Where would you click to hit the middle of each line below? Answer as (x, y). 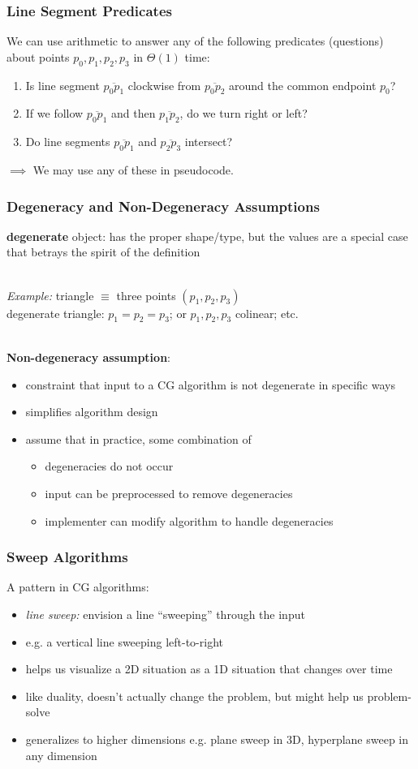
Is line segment (62, 85)
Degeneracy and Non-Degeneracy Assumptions (163, 206)
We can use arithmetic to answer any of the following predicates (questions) (195, 41)
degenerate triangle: (56, 313)
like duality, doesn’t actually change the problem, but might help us (194, 696)
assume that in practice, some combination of (138, 438)
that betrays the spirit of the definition (103, 252)
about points (38, 56)
